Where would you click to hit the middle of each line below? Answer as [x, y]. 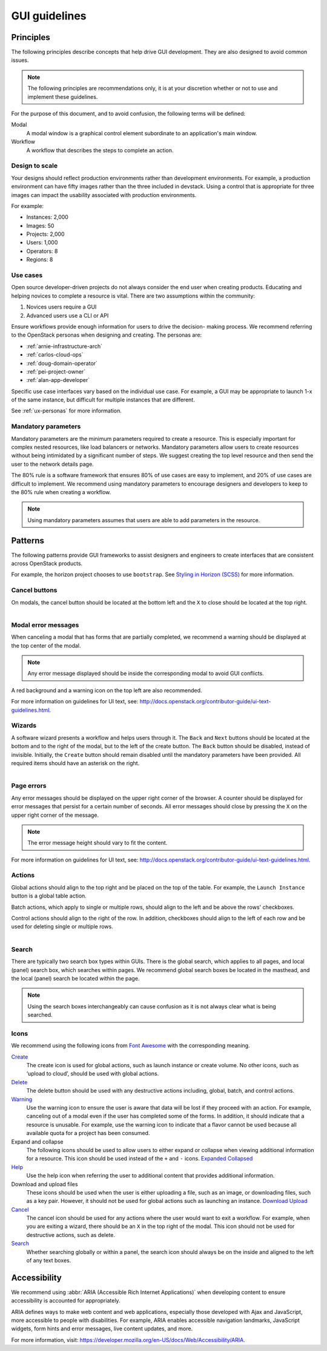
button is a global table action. [49, 896]
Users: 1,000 [42, 243]
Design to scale [34, 166]
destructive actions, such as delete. [71, 1235]
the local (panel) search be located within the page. [75, 978]
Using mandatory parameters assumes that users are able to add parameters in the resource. [144, 520]
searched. [40, 1015]
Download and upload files [45, 1184]
